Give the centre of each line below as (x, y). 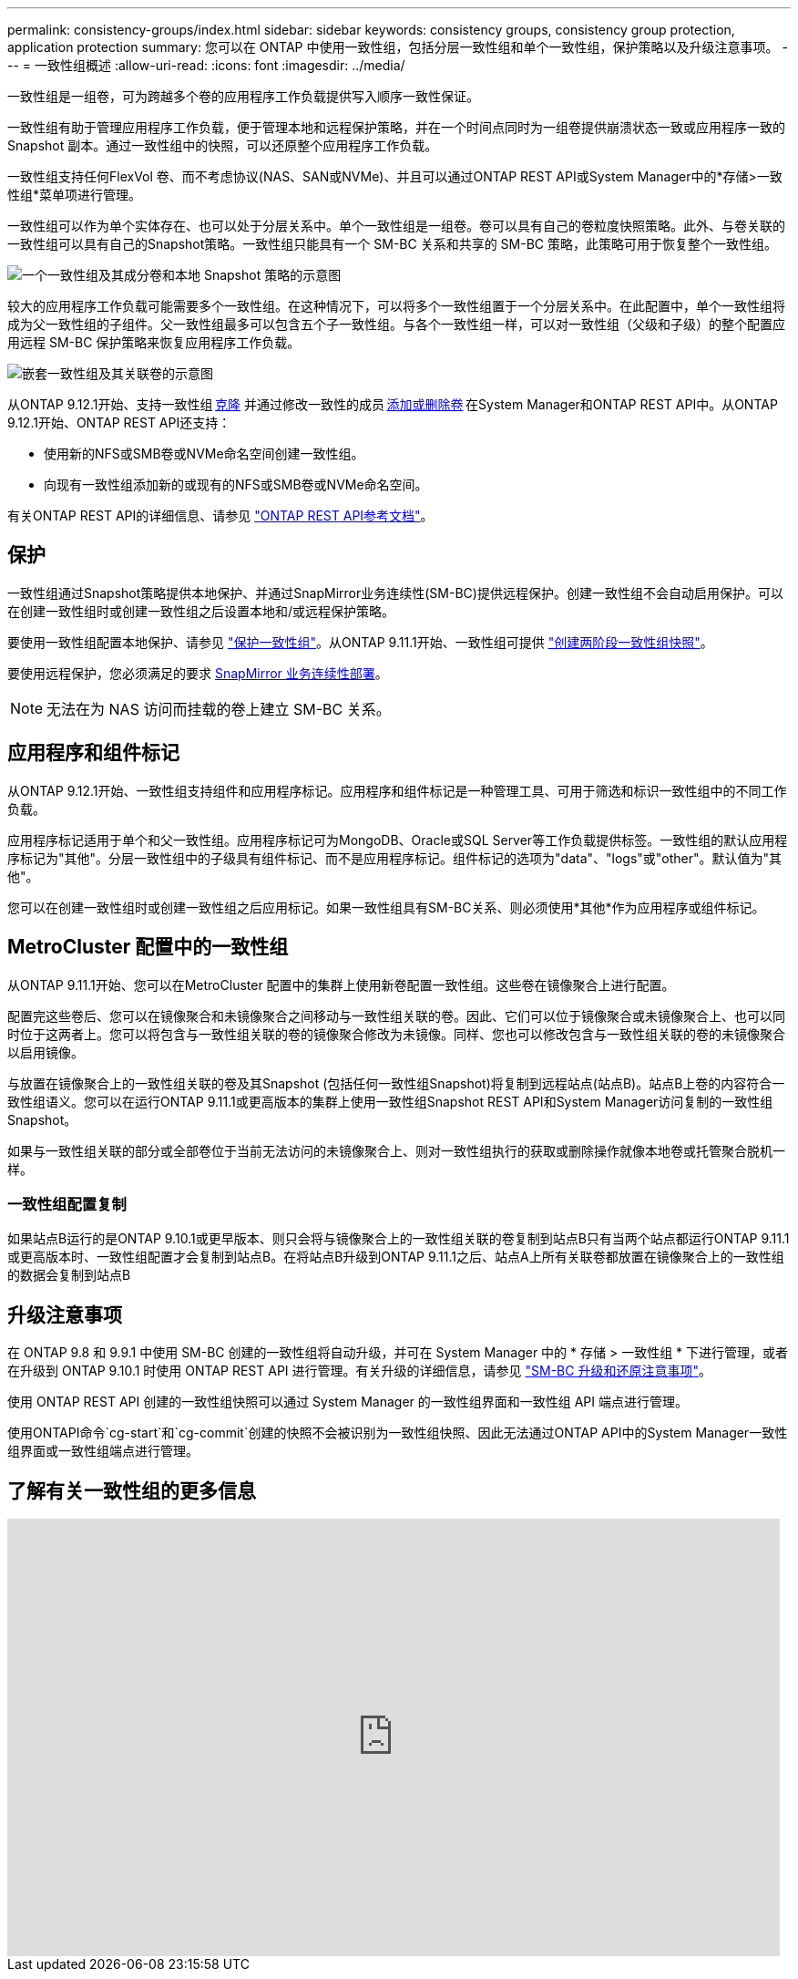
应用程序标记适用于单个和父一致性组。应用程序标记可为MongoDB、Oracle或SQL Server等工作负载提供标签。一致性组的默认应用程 (398, 840)
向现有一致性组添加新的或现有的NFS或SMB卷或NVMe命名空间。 (236, 484)
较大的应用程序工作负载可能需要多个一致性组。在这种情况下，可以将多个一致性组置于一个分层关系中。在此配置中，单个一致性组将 (396, 306)
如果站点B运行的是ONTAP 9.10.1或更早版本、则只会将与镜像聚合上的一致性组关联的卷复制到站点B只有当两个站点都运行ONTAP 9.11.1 (399, 1239)
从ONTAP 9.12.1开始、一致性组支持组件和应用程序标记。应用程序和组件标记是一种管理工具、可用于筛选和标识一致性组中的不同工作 (397, 790)
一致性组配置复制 (67, 1204)
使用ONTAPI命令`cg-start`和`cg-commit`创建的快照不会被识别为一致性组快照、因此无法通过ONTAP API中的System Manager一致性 (398, 1433)
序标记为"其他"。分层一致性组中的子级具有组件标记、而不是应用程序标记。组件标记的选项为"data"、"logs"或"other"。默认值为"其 (395, 858)
